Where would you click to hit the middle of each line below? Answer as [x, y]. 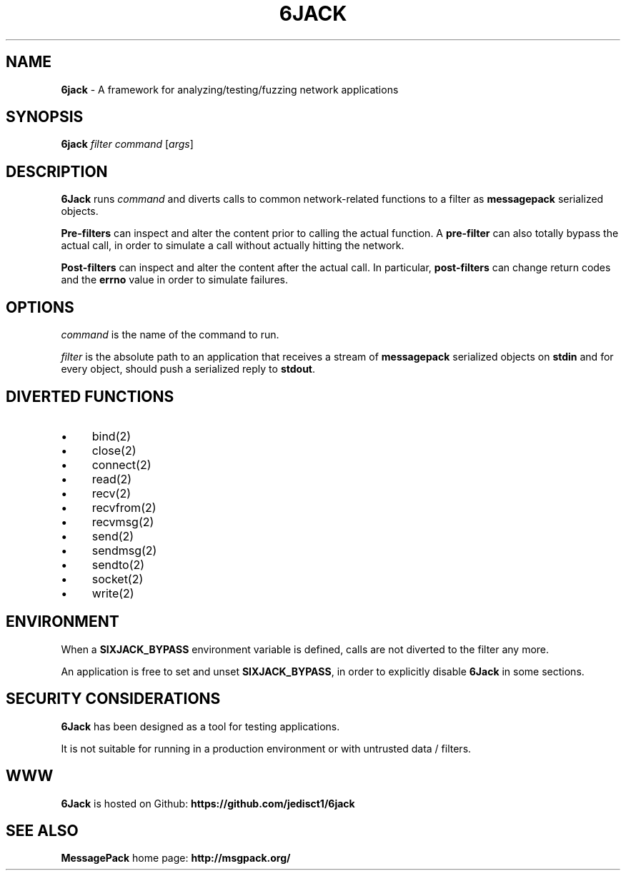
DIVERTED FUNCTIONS [90, 396]
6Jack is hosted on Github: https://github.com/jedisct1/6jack [208, 803]
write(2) [113, 593]
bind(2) [111, 436]
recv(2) [111, 493]
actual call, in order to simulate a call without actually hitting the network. [233, 246]
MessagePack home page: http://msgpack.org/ [176, 858]
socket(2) [118, 579]
